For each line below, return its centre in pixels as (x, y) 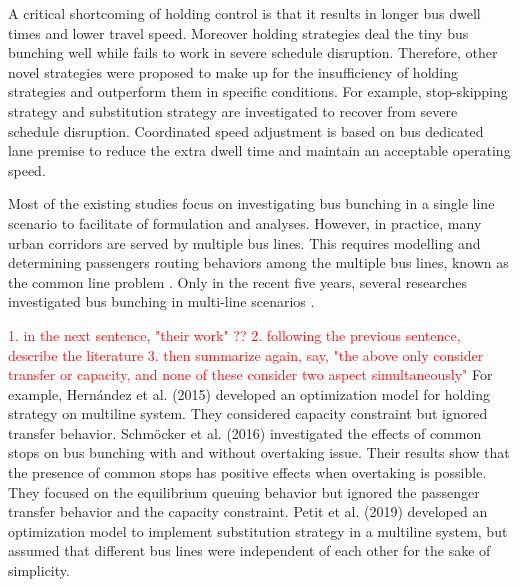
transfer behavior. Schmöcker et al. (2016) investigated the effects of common (245, 432)
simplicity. (39, 570)
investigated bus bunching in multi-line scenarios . (161, 301)
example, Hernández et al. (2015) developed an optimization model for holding (249, 393)
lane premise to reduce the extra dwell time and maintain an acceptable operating (259, 150)
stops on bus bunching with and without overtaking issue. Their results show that (259, 452)
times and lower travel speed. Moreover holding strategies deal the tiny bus (238, 32)
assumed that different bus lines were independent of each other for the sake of (249, 550)
